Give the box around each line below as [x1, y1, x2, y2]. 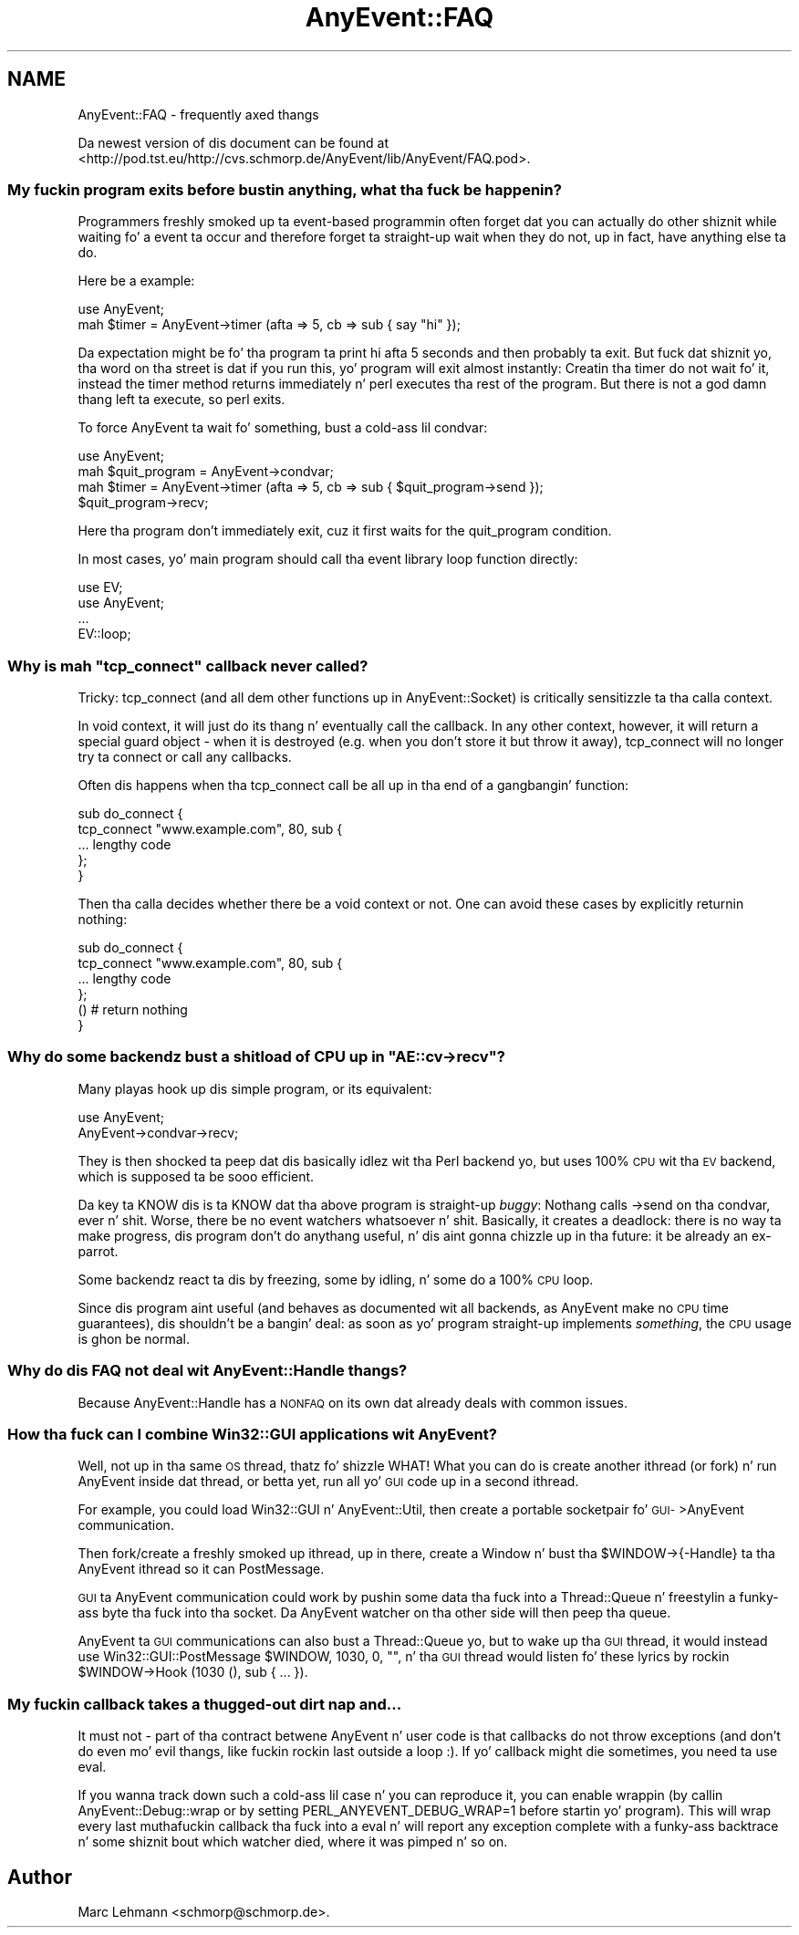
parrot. [78, 1243, 119, 1259]
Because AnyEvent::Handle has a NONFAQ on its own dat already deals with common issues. [78, 1394, 628, 1410]
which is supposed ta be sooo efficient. [78, 1168, 315, 1184]
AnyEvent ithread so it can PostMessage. [78, 1561, 325, 1577]
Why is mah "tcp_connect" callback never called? [7, 656, 368, 675]
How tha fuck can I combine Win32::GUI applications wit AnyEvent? [7, 1424, 497, 1443]
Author [7, 1865, 72, 1888]
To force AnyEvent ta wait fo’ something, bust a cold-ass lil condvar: [78, 420, 488, 436]
